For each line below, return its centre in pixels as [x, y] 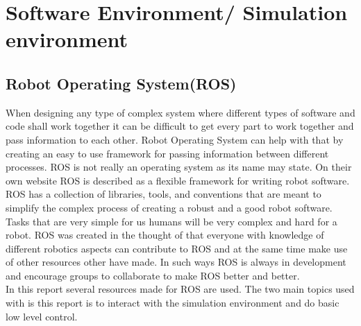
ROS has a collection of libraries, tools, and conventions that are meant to [163, 194]
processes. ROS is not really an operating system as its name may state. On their [179, 167]
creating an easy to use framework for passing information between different [167, 153]
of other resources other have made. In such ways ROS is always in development [176, 262]
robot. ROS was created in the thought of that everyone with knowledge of [165, 235]
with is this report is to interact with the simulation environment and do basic [173, 303]
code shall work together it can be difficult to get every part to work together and [180, 126]
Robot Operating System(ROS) [121, 83]
